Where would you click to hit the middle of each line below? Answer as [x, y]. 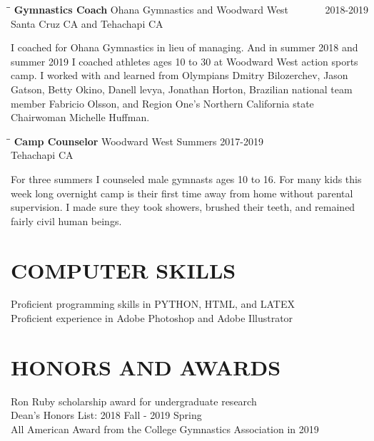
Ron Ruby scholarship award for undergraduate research [134, 401]
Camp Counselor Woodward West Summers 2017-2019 [138, 141]
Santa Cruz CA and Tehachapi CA [87, 23]
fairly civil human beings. [66, 220]
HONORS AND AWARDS [146, 367]
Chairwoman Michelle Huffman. [80, 117]
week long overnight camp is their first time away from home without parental [182, 193]
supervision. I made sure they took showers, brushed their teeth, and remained [183, 207]
